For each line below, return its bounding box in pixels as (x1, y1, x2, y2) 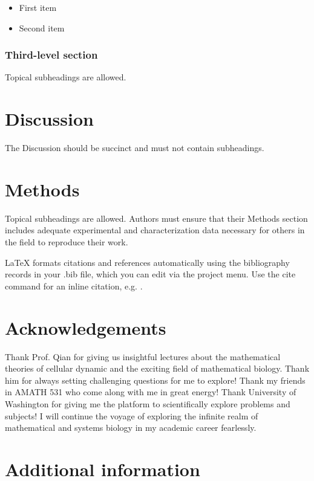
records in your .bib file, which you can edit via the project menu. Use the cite (5, 268, 296, 280)
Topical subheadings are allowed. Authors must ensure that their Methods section (5, 211, 308, 224)
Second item (19, 21, 65, 34)
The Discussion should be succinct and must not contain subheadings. (5, 141, 264, 154)
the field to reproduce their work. (5, 236, 128, 248)
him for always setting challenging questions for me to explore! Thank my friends (5, 373, 306, 386)
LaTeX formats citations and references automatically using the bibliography (5, 256, 290, 268)
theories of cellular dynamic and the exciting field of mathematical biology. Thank (5, 362, 310, 375)
